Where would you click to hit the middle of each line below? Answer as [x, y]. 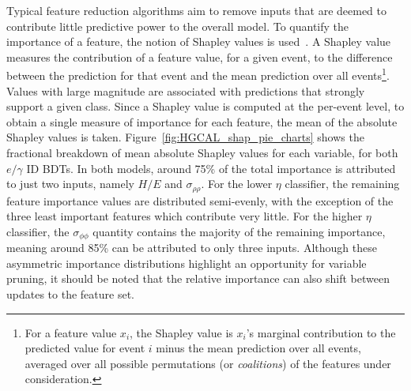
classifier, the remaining [342, 184]
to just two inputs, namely [70, 184]
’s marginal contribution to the [321, 332]
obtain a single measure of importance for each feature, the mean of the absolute [202, 121]
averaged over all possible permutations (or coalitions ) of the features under [208, 363]
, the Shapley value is [181, 332]
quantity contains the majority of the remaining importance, [239, 231]
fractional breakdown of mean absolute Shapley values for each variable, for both [202, 152]
